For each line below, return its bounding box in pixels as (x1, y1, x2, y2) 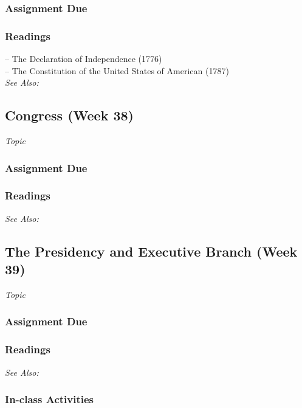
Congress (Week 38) (5, 106, 134, 125)
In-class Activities (5, 392, 94, 407)
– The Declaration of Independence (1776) (5, 52, 162, 65)
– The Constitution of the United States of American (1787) (5, 64, 229, 77)
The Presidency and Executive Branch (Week (5, 241, 298, 260)
